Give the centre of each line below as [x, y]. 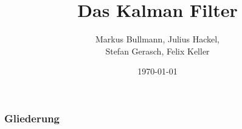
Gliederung [32, 118]
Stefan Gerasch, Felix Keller [157, 51]
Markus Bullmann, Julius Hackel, [157, 39]
